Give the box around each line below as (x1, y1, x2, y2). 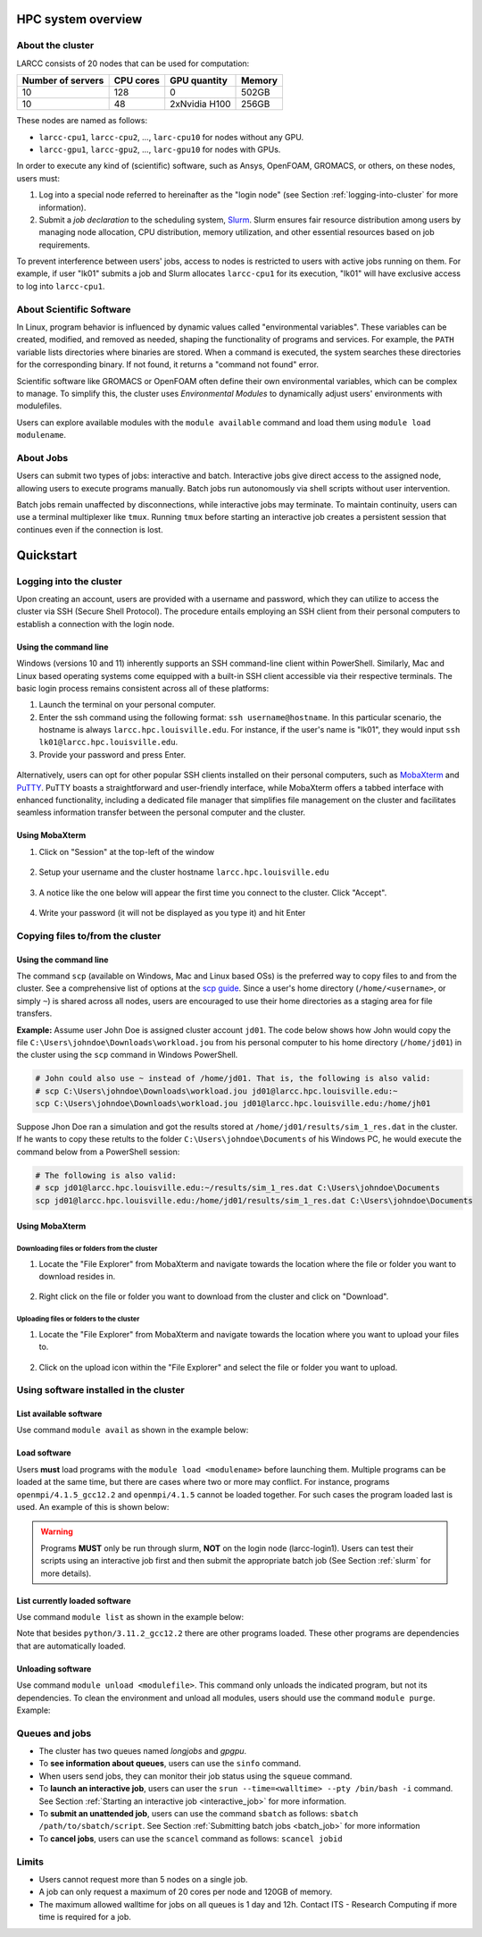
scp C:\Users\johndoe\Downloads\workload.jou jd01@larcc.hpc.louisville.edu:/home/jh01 (35, 1099, 431, 1109)
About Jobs (16, 451, 69, 464)
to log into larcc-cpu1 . (16, 281, 105, 291)
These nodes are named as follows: (16, 115, 147, 126)
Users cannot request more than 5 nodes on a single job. (38, 1874, 248, 1884)
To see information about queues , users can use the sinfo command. (38, 1758, 302, 1769)
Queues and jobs (16, 1727, 92, 1740)
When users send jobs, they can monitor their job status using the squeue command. (38, 1770, 353, 1782)
